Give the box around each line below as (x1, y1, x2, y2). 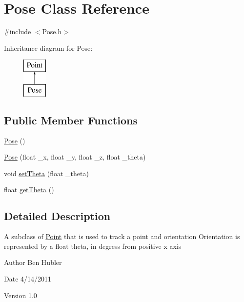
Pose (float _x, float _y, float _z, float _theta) (4, 152, 146, 162)
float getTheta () (4, 184, 54, 195)
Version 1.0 (4, 290, 37, 300)
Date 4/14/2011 (4, 274, 52, 284)
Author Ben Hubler (4, 257, 62, 267)
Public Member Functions (4, 112, 138, 127)
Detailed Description (4, 208, 111, 223)
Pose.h (42, 26, 62, 37)
